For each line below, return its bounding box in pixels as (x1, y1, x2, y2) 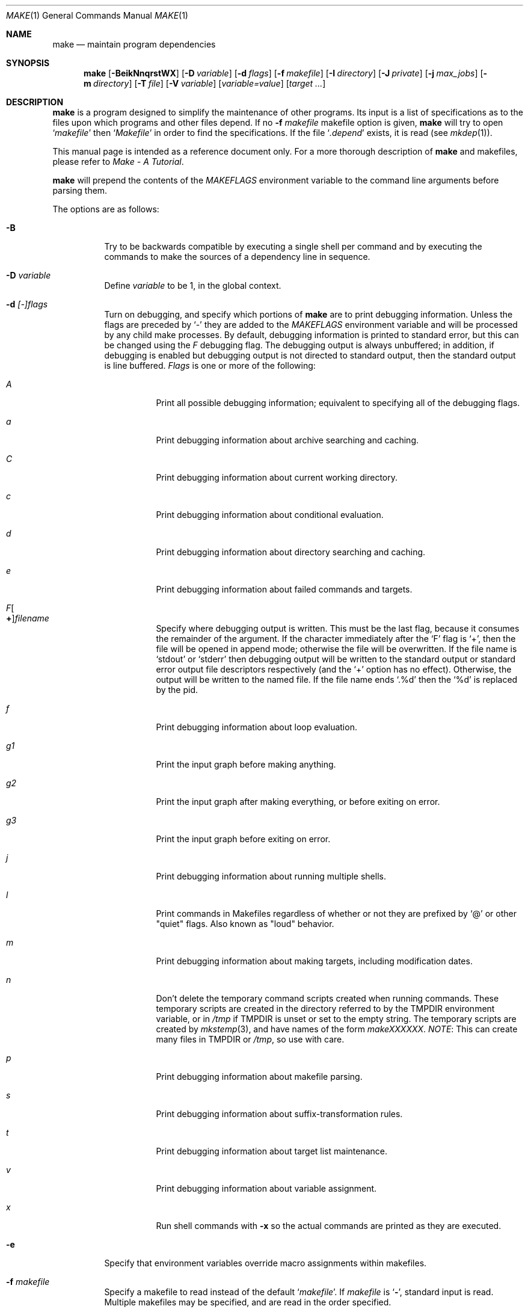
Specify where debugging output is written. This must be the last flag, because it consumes (156, 623, 520, 633)
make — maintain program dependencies (52, 39, 216, 49)
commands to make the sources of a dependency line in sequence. (104, 251, 370, 262)
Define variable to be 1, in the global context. (104, 280, 281, 291)
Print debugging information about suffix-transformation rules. (156, 1109, 403, 1119)
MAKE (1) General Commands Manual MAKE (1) (6, 10, 188, 20)
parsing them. (52, 185, 108, 196)
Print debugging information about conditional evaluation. (156, 510, 384, 520)
